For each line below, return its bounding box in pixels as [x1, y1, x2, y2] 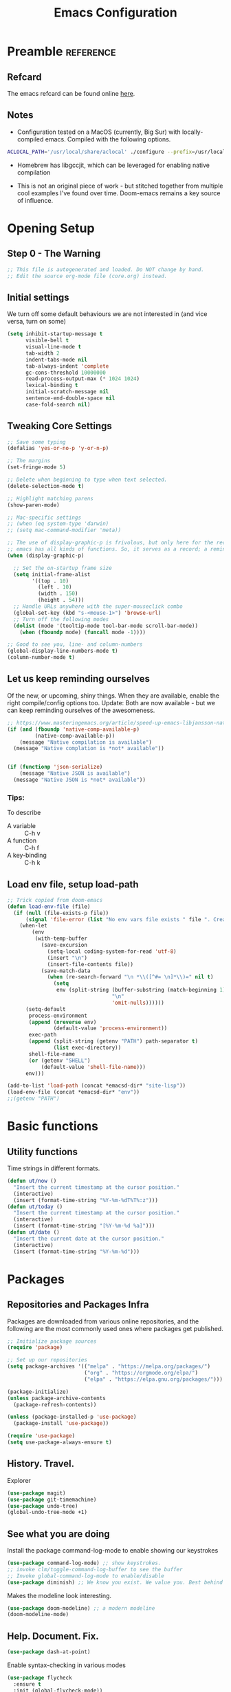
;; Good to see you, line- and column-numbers [7, 641, 143, 648]
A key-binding [7, 851, 47, 860]
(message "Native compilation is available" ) [19, 738, 153, 746]
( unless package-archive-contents [7, 1395, 107, 1401]
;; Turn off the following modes [13, 616, 109, 622]
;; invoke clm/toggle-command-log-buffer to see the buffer [7, 1566, 184, 1573]
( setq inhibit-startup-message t [7, 331, 103, 337]
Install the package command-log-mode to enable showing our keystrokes [7, 1546, 219, 1555]
